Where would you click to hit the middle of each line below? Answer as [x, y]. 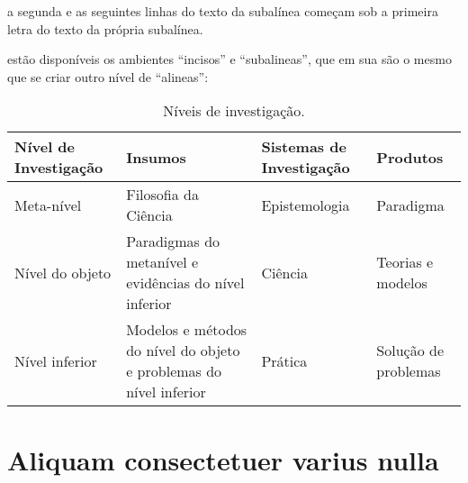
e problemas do [174, 371]
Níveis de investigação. [234, 111]
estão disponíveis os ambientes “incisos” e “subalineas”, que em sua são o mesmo [229, 59]
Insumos [156, 157]
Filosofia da [162, 195]
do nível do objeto [183, 351]
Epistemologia [306, 205]
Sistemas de [304, 147]
